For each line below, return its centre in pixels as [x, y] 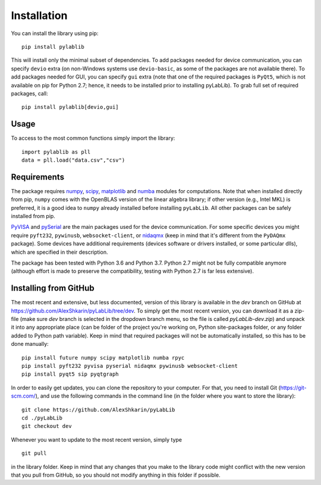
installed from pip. [33, 216]
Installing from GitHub [53, 288]
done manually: [30, 344]
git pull [34, 453]
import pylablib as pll [56, 152]
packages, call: [30, 93]
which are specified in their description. [59, 252]
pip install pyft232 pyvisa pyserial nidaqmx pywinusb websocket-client [130, 366]
